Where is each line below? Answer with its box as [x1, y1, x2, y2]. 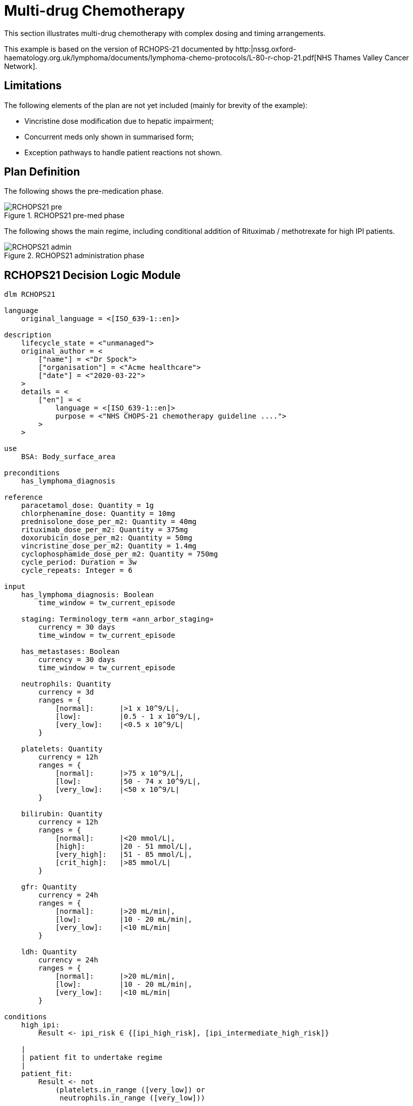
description [4, 331, 51, 339]
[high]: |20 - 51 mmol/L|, [55, 842, 192, 851]
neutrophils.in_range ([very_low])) [59, 1094, 205, 1102]
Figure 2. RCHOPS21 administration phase [4, 251, 145, 260]
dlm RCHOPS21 [4, 290, 56, 299]
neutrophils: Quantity [21, 680, 111, 688]
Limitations [4, 79, 62, 92]
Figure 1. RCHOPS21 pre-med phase [4, 211, 125, 220]
